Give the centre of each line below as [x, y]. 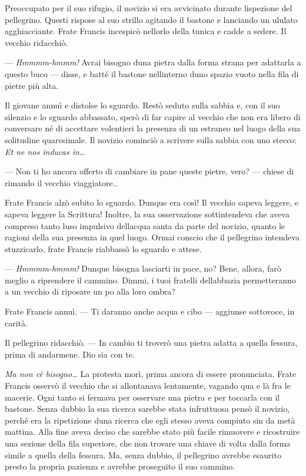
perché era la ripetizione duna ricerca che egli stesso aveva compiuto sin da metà [150, 420]
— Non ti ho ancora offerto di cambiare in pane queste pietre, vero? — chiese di [149, 171]
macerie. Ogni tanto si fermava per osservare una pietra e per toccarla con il [142, 397]
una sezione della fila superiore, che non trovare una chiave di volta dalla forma [148, 443]
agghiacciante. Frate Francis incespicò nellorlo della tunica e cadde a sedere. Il [146, 31]
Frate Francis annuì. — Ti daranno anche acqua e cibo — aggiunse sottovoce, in [150, 311]
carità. [16, 323]
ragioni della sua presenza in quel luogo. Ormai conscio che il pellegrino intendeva [152, 237]
